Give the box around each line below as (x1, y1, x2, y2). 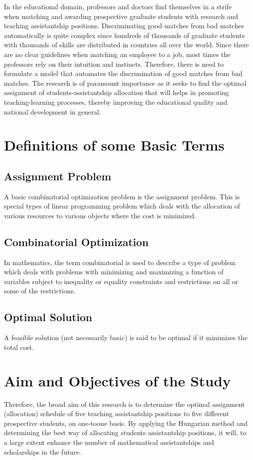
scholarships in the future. (4, 446, 81, 457)
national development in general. (4, 106, 101, 116)
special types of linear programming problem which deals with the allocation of (4, 201, 240, 211)
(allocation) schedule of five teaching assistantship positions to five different (4, 408, 229, 419)
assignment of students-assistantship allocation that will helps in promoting (4, 87, 229, 97)
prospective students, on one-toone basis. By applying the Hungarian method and (4, 418, 248, 428)
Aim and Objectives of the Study (4, 370, 231, 390)
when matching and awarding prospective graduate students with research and (4, 11, 238, 21)
